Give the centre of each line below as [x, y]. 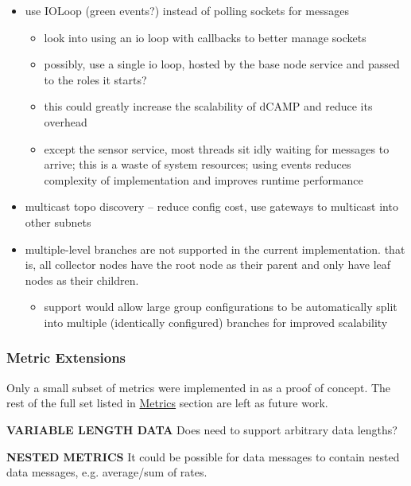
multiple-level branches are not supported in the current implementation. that [215, 249]
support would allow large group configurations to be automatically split [221, 307]
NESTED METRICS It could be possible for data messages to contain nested [203, 456]
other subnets [58, 222]
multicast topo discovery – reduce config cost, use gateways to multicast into [211, 206]
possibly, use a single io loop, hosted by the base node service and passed [222, 64]
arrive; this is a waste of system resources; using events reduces [198, 164]
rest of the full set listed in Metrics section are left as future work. [167, 403]
